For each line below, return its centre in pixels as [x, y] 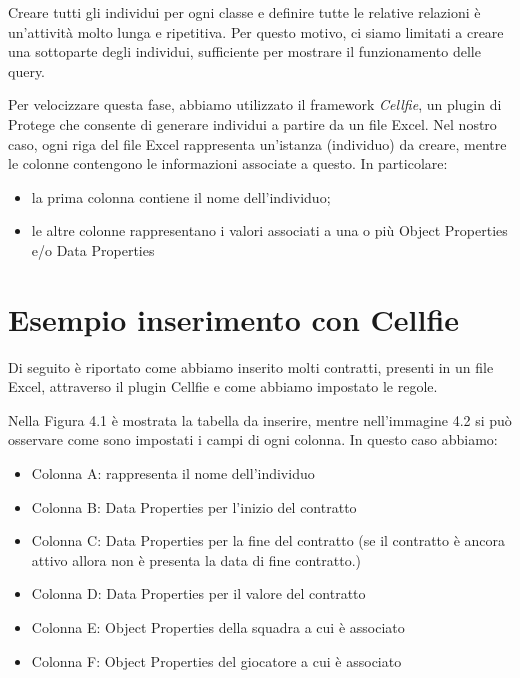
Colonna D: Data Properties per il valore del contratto [198, 593]
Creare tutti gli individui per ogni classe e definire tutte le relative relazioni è [244, 12]
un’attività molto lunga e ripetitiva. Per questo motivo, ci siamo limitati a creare [256, 31]
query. [27, 70]
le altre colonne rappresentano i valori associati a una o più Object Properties [269, 230]
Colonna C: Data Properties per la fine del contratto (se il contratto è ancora [268, 540]
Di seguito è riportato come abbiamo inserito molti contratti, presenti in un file [251, 366]
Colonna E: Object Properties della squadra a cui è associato [218, 627]
